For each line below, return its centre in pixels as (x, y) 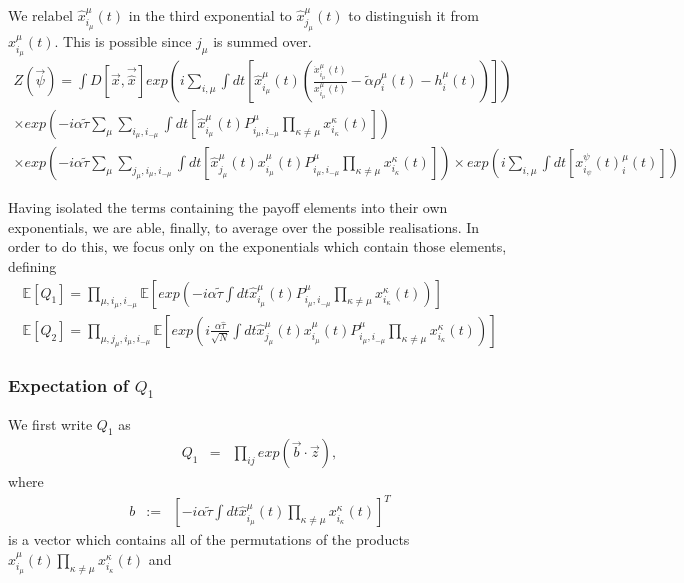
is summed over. (262, 41)
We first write (50, 423)
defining (32, 266)
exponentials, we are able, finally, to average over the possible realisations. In (244, 226)
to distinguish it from (413, 15)
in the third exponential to (210, 15)
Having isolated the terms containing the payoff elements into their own (228, 207)
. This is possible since (123, 41)
